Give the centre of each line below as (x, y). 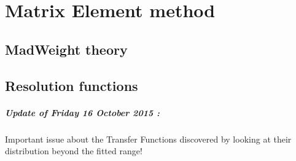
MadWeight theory (66, 49)
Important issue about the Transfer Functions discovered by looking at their (148, 139)
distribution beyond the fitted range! (74, 151)
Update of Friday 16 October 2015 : (82, 112)
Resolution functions (72, 85)
